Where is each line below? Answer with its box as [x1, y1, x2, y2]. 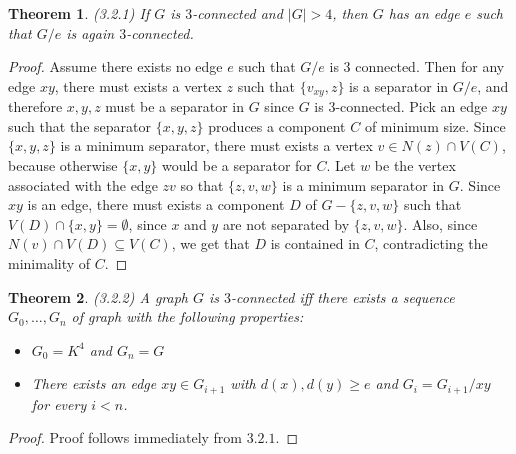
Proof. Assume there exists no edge [8, 56, 223, 77]
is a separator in [349, 75, 449, 96]
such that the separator [8, 115, 151, 136]
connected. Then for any [355, 56, 505, 77]
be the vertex [374, 155, 456, 176]
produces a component [208, 115, 346, 136]
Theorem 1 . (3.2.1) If [8, 3, 150, 23]
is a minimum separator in [282, 174, 445, 195]
